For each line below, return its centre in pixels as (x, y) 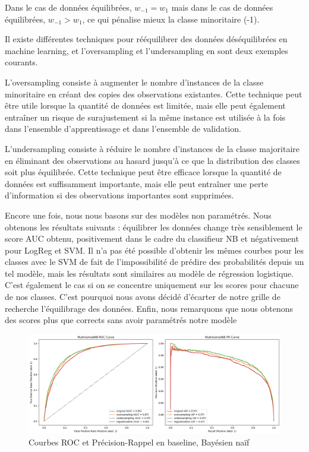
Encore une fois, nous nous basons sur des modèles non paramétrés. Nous (138, 215)
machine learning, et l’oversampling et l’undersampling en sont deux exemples (146, 50)
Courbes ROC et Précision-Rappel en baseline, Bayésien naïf (139, 442)
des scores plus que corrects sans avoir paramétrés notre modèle (121, 320)
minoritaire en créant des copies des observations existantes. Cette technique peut (154, 94)
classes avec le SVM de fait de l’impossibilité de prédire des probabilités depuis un (154, 262)
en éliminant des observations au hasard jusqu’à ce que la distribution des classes (152, 160)
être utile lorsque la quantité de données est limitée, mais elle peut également (145, 105)
